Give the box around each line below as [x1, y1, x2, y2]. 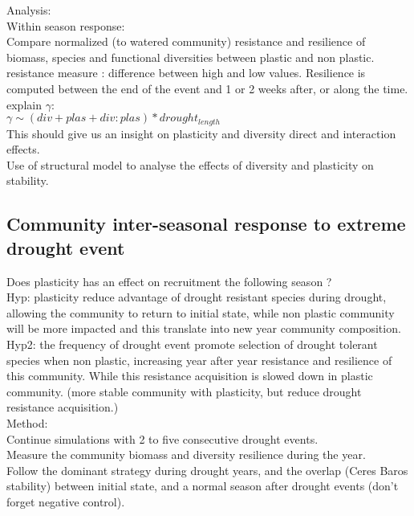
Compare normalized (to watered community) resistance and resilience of [6, 33, 366, 50]
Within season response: [6, 17, 125, 34]
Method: [6, 414, 48, 431]
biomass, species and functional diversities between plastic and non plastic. [6, 48, 375, 65]
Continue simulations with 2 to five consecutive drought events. [6, 430, 319, 447]
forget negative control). [6, 493, 125, 510]
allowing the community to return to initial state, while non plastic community [6, 304, 395, 321]
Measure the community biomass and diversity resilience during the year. [6, 446, 366, 463]
